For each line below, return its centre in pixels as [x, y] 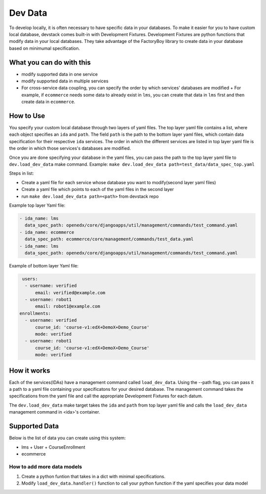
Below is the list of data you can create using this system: [67, 438]
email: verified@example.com [70, 293]
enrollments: [35, 313]
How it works [30, 370]
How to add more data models [46, 466]
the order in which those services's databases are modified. [70, 149]
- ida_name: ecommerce [47, 232]
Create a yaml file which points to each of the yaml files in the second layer [98, 190]
